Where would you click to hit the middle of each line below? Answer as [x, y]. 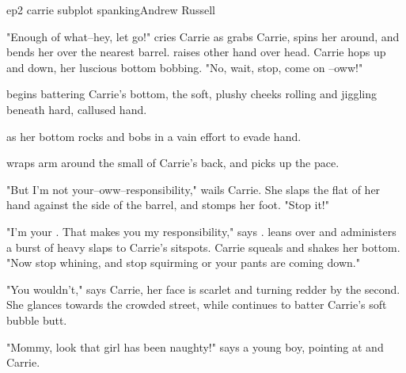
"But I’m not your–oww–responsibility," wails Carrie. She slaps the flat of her [194, 189]
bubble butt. [37, 320]
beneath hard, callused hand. [77, 109]
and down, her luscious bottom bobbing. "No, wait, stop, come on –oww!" [185, 67]
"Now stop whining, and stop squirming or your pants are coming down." [183, 263]
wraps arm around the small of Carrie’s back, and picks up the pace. [173, 163]
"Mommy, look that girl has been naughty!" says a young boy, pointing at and [195, 346]
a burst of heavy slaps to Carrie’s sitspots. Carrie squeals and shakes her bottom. [203, 247]
